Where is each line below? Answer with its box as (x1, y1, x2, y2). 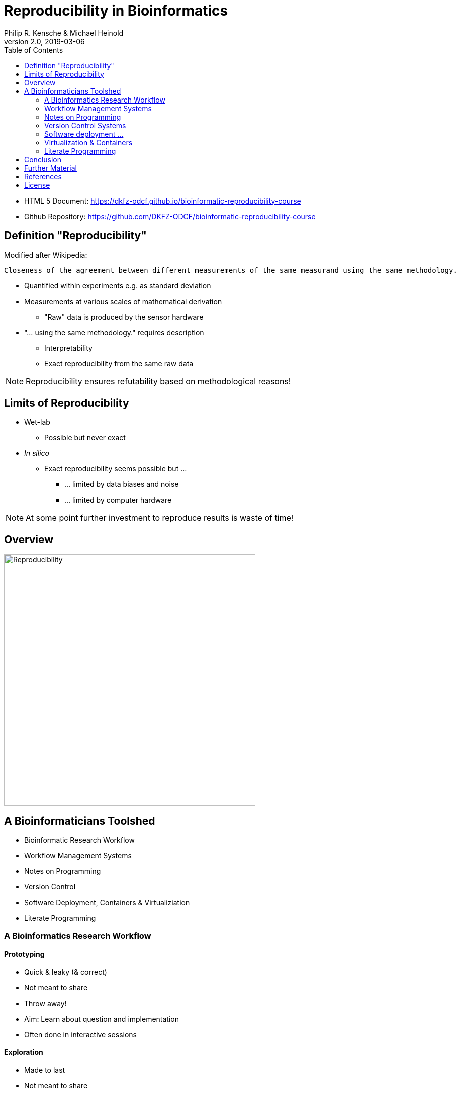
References (24, 172, 62, 181)
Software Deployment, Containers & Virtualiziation (24, 898, 190, 907)
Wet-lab (24, 418, 50, 427)
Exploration (4, 1048, 43, 1057)
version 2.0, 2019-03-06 (4, 37, 85, 46)
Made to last (24, 1065, 65, 1074)
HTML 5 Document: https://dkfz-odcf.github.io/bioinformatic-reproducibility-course (24, 196, 301, 205)
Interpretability (44, 343, 93, 352)
